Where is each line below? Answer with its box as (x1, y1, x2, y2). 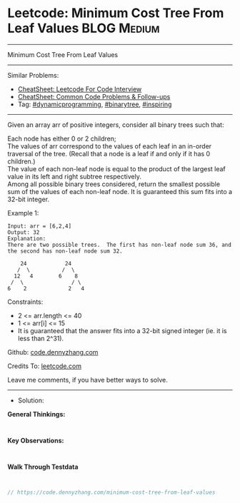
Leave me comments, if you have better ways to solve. (7, 375, 168, 384)
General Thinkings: (7, 410, 66, 418)
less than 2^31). (17, 334, 64, 342)
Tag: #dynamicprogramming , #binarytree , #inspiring (17, 100, 172, 108)
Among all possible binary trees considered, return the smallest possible (7, 180, 220, 188)
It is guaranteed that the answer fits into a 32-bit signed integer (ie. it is (17, 326, 227, 335)
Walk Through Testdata (7, 462, 79, 471)
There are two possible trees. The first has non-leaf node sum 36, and (7, 241, 232, 248)
